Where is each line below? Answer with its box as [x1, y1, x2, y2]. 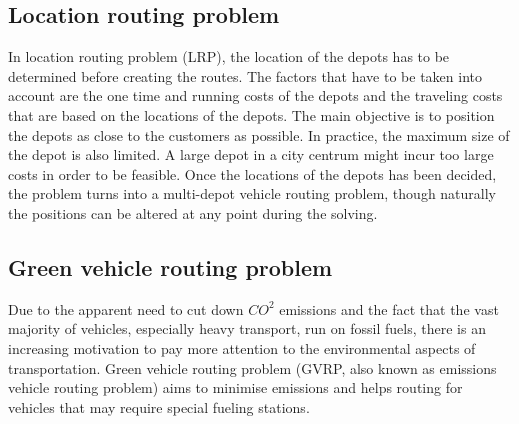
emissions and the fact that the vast [279, 298, 499, 319]
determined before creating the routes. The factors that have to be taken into [8, 65, 482, 86]
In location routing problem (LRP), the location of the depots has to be [8, 46, 450, 67]
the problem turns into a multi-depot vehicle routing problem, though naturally [8, 183, 497, 204]
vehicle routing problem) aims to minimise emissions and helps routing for [8, 377, 463, 398]
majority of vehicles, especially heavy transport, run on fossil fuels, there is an [8, 318, 486, 339]
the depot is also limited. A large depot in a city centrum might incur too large [8, 144, 494, 165]
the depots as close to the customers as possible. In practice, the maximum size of [8, 124, 510, 145]
